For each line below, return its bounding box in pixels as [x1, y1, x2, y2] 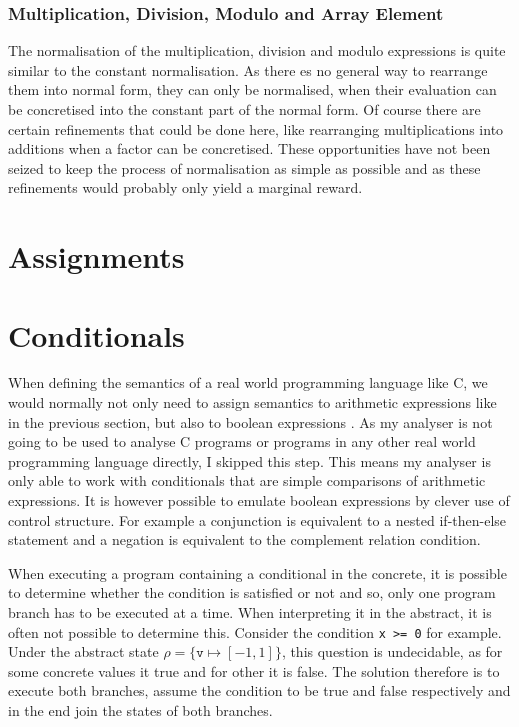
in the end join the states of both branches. [8, 700, 273, 721]
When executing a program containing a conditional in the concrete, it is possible [8, 562, 507, 583]
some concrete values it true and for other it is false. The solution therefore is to [8, 660, 500, 681]
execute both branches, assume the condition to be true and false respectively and [8, 680, 511, 701]
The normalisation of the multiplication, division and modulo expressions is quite [8, 40, 506, 61]
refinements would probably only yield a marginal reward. [8, 177, 363, 198]
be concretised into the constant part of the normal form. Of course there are [8, 99, 481, 119]
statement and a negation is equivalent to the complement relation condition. [8, 529, 481, 550]
